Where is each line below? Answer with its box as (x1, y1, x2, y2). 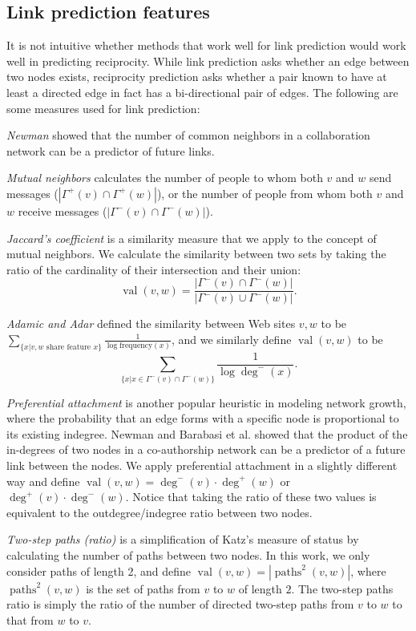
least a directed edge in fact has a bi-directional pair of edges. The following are (6, 83, 398, 100)
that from (6, 611, 54, 628)
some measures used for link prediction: (6, 99, 200, 116)
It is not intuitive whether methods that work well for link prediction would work (6, 37, 406, 54)
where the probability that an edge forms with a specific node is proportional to (6, 410, 399, 427)
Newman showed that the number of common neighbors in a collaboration (6, 127, 370, 144)
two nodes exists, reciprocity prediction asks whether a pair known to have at (6, 68, 387, 85)
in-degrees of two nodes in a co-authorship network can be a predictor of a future (6, 441, 406, 458)
